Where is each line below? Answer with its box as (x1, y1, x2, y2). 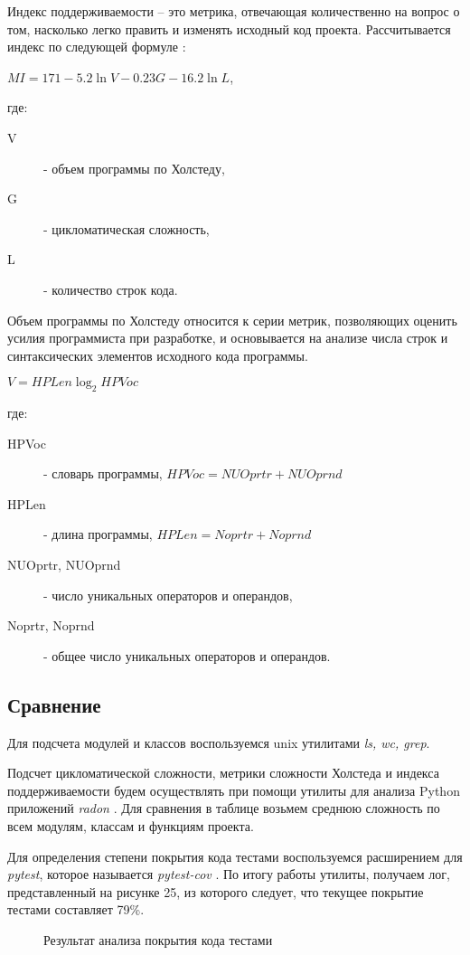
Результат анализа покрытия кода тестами (43, 931, 273, 949)
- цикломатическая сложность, (43, 219, 210, 238)
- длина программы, (43, 525, 153, 544)
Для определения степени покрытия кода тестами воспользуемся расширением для (7, 846, 463, 865)
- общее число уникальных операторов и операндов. (43, 646, 331, 665)
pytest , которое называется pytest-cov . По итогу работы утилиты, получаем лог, (7, 865, 450, 884)
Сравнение (7, 690, 101, 718)
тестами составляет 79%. (7, 900, 145, 919)
